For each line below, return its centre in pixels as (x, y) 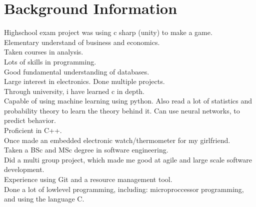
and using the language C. (44, 199)
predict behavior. (30, 120)
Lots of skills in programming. (50, 61)
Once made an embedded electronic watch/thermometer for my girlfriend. (117, 140)
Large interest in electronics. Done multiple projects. (84, 81)
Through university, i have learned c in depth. (74, 91)
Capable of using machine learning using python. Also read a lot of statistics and (128, 101)
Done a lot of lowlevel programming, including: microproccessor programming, (124, 189)
